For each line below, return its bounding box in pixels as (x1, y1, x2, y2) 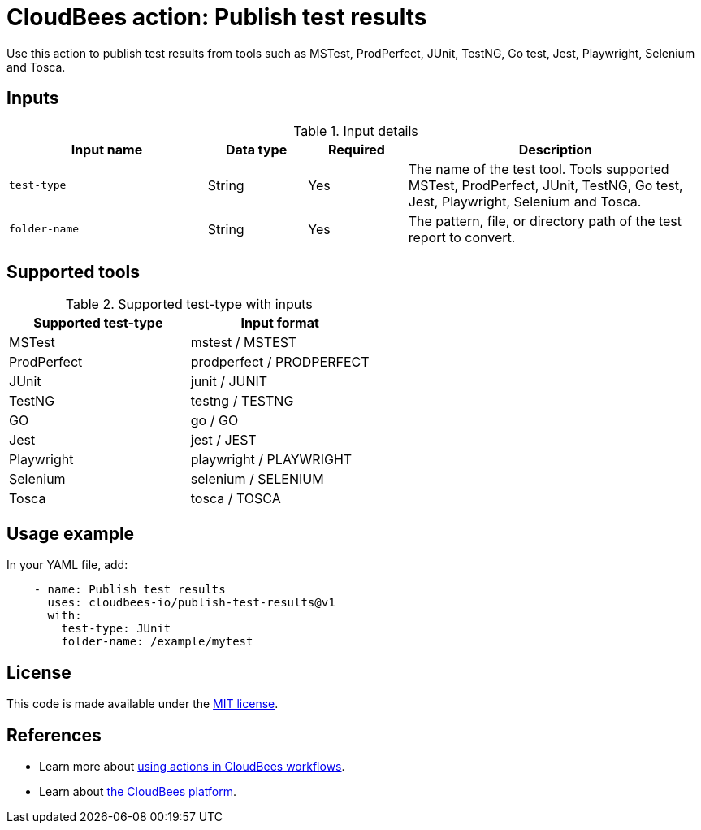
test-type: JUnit (61, 622, 171, 636)
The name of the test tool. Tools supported (408, 160, 669, 177)
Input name (71, 141, 143, 158)
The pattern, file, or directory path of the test (408, 212, 682, 229)
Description (518, 141, 593, 158)
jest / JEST (190, 432, 257, 449)
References (6, 724, 102, 745)
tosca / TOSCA (190, 490, 281, 507)
